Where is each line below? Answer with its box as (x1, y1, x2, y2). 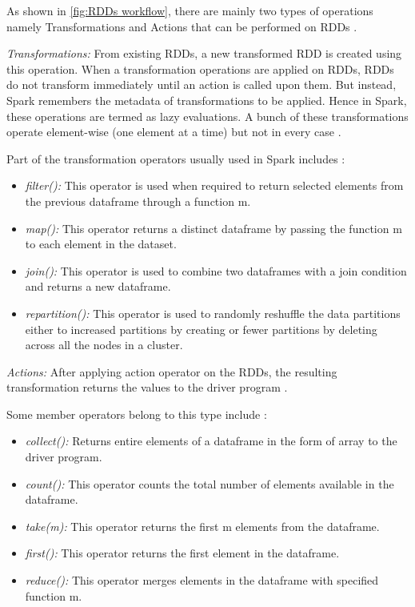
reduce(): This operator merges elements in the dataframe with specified (25, 572, 379, 589)
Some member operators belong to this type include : (6, 405, 267, 422)
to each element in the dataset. (25, 235, 177, 252)
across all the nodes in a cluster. (25, 336, 183, 353)
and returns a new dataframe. (25, 278, 171, 295)
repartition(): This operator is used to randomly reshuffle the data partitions (25, 304, 401, 321)
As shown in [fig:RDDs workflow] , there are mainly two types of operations (6, 2, 373, 18)
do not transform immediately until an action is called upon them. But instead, (6, 76, 397, 93)
